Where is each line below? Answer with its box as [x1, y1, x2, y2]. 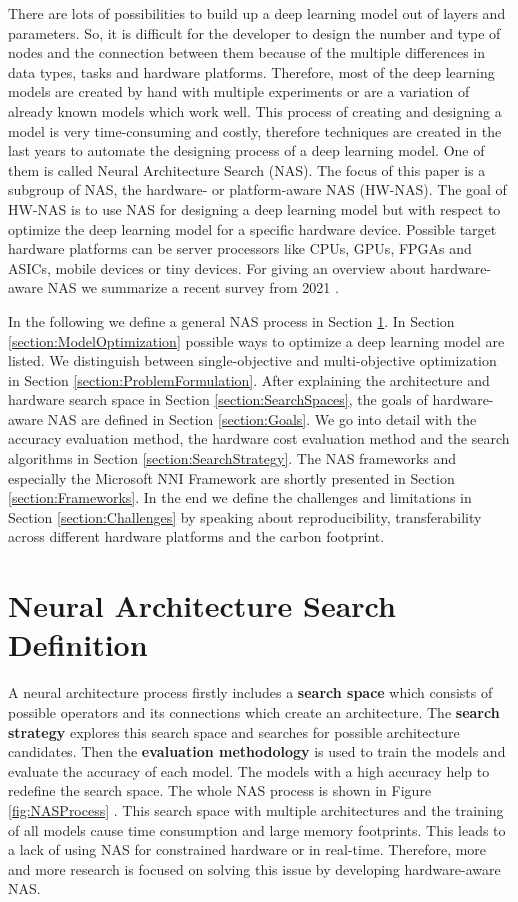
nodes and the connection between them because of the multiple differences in [8, 42, 486, 63]
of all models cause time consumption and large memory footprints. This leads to [8, 819, 506, 840]
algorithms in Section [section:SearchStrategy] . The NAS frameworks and [8, 448, 457, 469]
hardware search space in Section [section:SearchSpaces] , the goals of [8, 389, 428, 410]
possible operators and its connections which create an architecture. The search [8, 701, 500, 722]
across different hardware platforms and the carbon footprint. [8, 526, 385, 547]
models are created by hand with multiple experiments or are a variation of [8, 81, 470, 102]
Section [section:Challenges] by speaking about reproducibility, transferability [8, 506, 482, 527]
